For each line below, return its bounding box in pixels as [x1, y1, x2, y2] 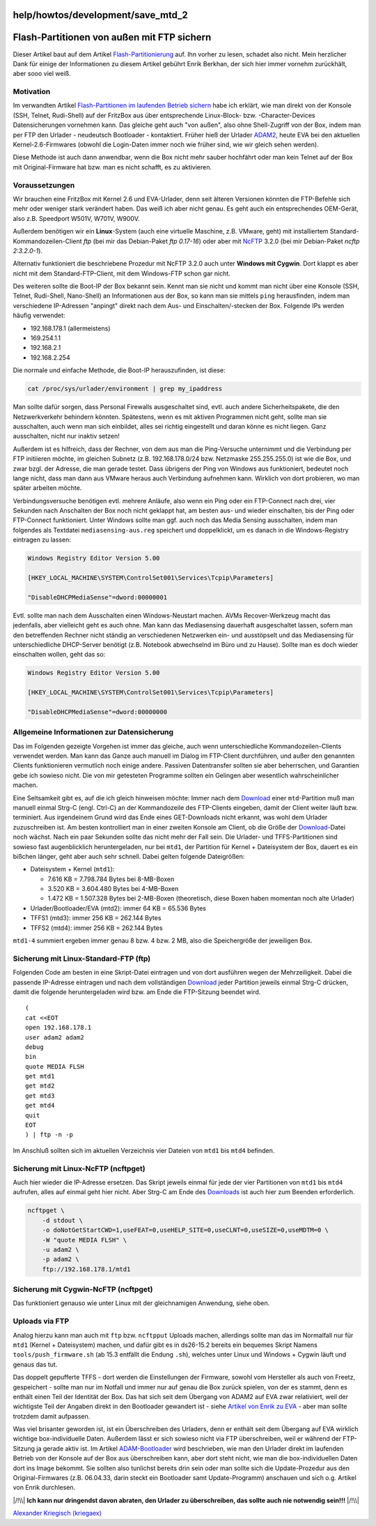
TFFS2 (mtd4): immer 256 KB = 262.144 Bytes [30, 924, 163, 932]
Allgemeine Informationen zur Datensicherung [13, 727, 174, 737]
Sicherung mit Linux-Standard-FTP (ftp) [13, 954, 151, 963]
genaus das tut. [13, 1360, 58, 1368]
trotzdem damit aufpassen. [13, 1412, 91, 1420]
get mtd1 [25, 1072, 55, 1081]
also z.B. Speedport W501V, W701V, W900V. [13, 214, 140, 222]
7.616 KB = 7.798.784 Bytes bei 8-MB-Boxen [47, 875, 175, 883]
